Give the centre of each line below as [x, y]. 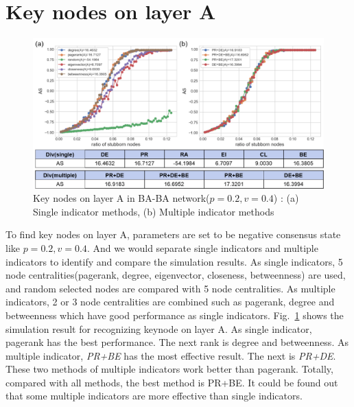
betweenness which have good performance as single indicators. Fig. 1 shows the [175, 315]
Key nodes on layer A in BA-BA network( [121, 198]
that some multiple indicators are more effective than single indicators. [154, 396]
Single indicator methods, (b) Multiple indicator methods [154, 211]
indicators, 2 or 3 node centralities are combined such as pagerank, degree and [170, 302]
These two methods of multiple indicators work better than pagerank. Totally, [169, 369]
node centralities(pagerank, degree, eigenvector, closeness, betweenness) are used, [176, 275]
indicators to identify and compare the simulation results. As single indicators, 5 [174, 261]
